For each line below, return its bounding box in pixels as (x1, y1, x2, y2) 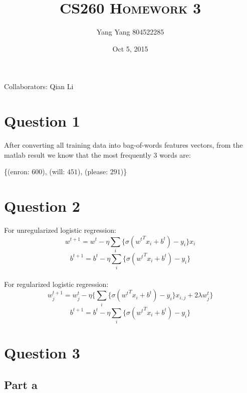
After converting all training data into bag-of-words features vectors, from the (4, 140, 243, 150)
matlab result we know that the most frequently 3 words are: (4, 149, 191, 160)
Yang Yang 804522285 (96, 27, 164, 37)
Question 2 (4, 196, 80, 216)
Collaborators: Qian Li (4, 81, 74, 92)
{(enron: (4, 166, 30, 177)
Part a (4, 376, 38, 392)
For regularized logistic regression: (4, 278, 109, 289)
